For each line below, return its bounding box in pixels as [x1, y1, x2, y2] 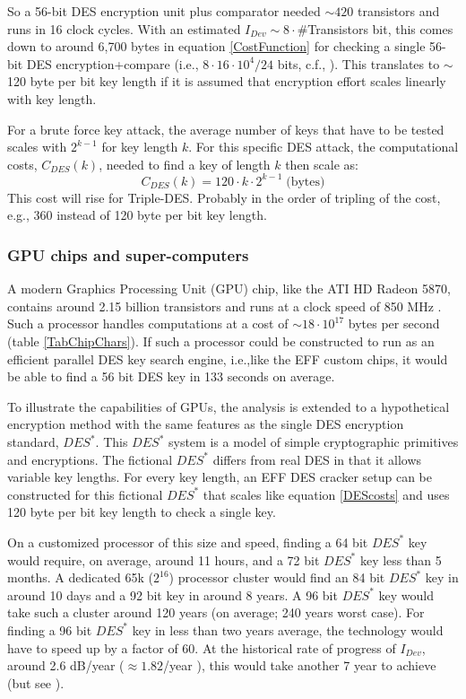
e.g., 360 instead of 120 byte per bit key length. [7, 205, 267, 224]
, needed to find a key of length [99, 154, 271, 173]
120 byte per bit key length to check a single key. [7, 502, 276, 521]
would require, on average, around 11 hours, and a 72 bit [7, 550, 320, 569]
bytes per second [348, 314, 440, 333]
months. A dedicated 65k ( [7, 568, 154, 587]
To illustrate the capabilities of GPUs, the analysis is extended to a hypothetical [7, 397, 450, 415]
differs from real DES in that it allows [212, 450, 422, 468]
